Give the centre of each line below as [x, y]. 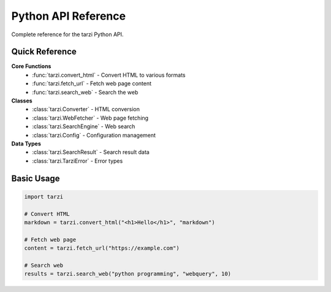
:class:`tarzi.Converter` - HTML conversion [86, 109]
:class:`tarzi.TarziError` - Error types [78, 161]
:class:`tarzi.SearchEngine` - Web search [84, 126]
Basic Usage [36, 178]
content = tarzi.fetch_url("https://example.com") [102, 248]
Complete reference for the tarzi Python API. [67, 34]
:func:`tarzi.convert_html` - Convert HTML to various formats [109, 75]
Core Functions [31, 66]
